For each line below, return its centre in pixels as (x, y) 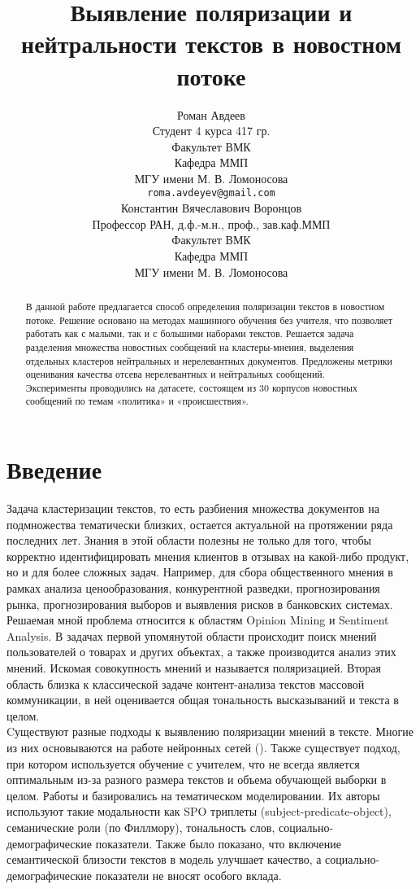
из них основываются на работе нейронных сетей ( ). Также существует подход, (204, 747)
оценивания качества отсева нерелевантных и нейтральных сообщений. (175, 374)
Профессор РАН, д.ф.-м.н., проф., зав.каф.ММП (211, 223)
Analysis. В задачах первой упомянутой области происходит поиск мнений (192, 635)
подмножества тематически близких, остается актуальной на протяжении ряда (200, 524)
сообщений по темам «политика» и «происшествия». (137, 401)
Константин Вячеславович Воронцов (211, 208)
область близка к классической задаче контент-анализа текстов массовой (186, 683)
